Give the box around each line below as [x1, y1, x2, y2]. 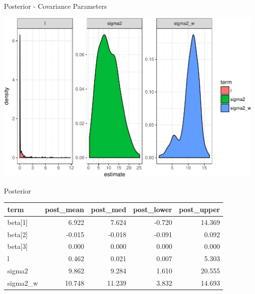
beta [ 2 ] [7, 229, 28, 239]
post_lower [133, 204, 172, 214]
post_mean [45, 204, 84, 214]
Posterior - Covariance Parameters [4, 1, 107, 11]
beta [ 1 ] [7, 217, 28, 227]
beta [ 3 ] [7, 241, 28, 251]
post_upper [178, 204, 220, 214]
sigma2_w [7, 277, 38, 288]
